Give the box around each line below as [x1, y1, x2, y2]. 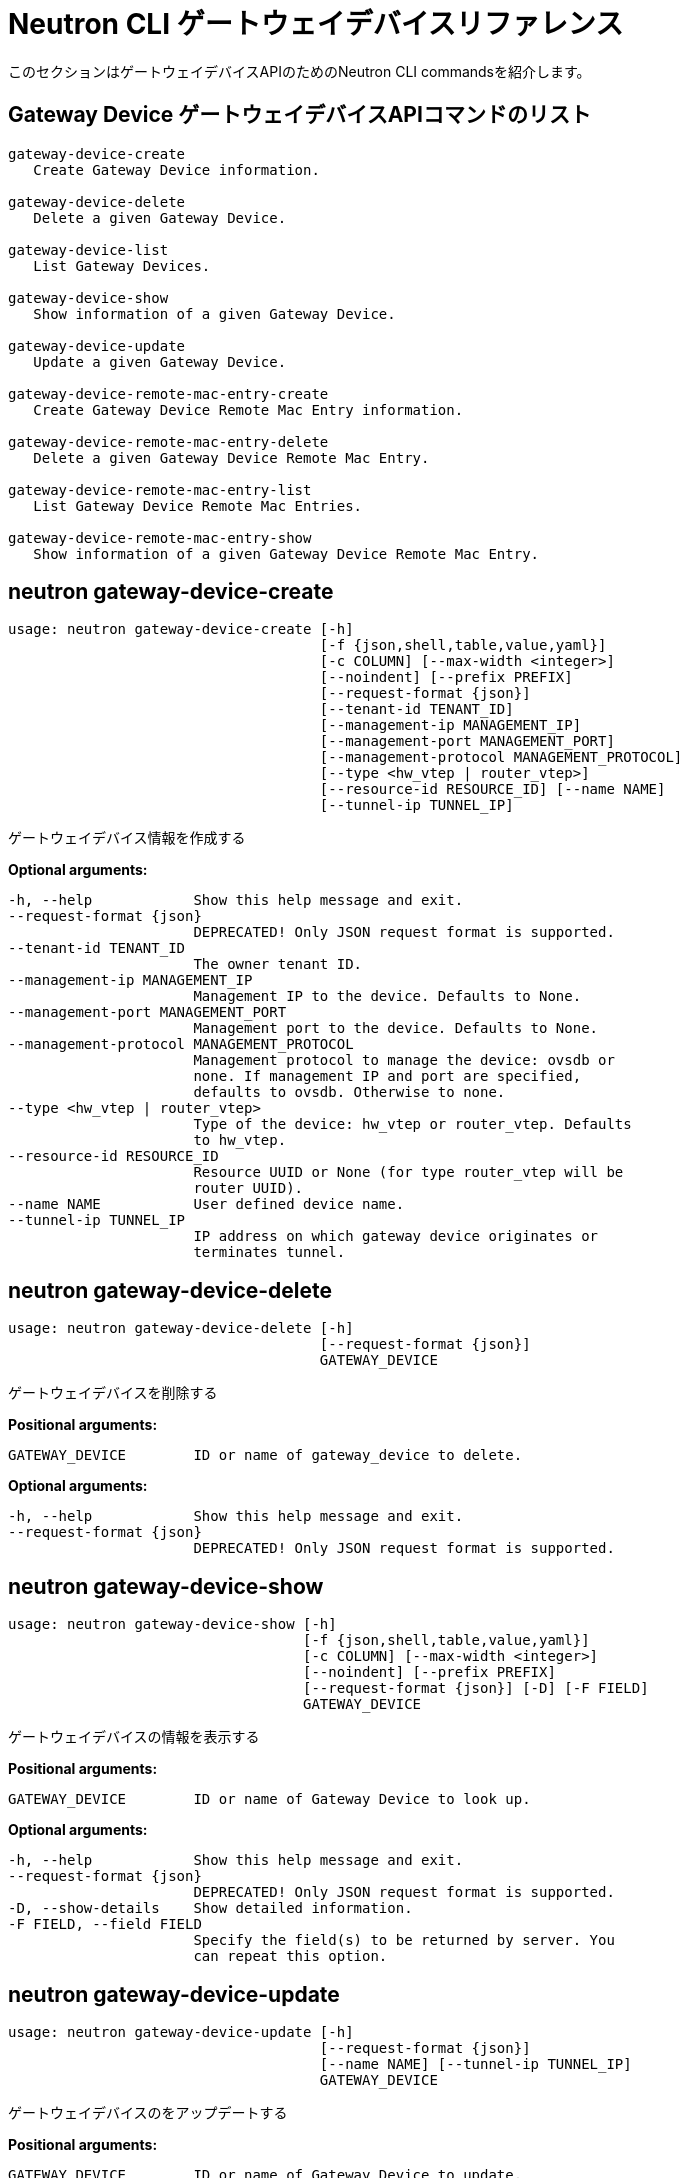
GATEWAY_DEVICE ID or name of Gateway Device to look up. [8, 1791, 531, 1808]
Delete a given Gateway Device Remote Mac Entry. [33, 449, 430, 466]
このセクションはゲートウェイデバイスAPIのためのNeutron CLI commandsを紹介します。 [8, 62, 591, 80]
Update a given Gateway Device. [33, 353, 287, 370]
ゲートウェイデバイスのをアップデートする [8, 2103, 288, 2121]
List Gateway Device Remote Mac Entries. [33, 497, 363, 514]
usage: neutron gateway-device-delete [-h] [8, 1320, 354, 1337]
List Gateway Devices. [33, 257, 211, 274]
